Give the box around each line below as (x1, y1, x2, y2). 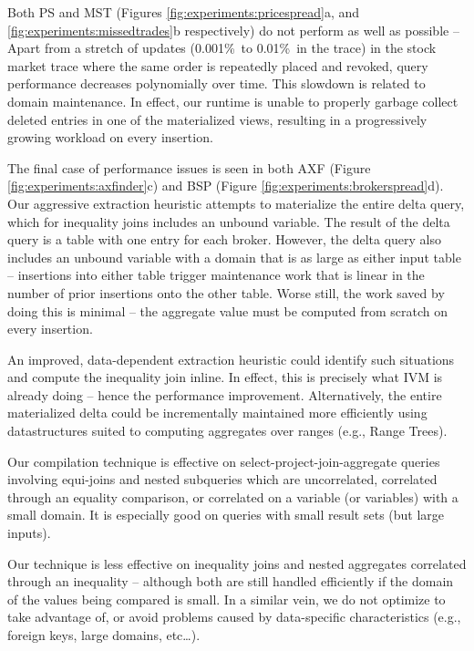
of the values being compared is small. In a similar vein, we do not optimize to (7, 589, 446, 608)
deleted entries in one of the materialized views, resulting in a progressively (7, 109, 428, 129)
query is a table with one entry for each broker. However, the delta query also (7, 230, 442, 249)
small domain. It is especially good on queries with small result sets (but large (7, 505, 445, 524)
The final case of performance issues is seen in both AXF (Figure (7, 158, 371, 177)
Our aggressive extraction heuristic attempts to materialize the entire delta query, (7, 193, 465, 212)
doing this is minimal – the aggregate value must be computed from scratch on (7, 301, 448, 320)
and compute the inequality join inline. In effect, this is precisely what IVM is (7, 367, 443, 387)
